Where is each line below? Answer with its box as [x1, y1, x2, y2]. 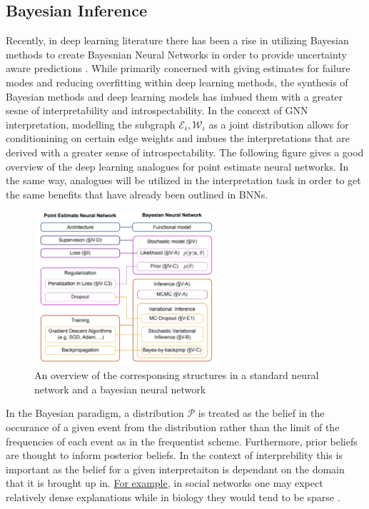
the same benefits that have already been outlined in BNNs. [6, 186, 268, 201]
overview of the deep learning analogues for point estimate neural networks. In [6, 158, 349, 173]
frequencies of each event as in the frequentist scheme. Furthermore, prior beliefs [6, 433, 358, 448]
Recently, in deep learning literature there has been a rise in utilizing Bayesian [6, 33, 349, 48]
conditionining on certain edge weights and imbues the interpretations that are [6, 131, 350, 146]
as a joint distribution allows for [208, 116, 349, 131]
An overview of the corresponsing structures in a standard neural [34, 368, 319, 383]
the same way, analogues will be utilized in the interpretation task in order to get [6, 173, 361, 188]
